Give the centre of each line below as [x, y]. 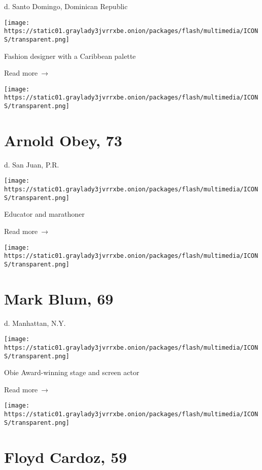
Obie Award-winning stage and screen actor [72, 372]
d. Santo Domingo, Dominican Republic [66, 6]
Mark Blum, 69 [59, 298]
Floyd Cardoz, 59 [66, 457]
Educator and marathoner [45, 214]
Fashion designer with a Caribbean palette [70, 56]
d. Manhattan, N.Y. [35, 323]
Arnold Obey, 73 [63, 140]
